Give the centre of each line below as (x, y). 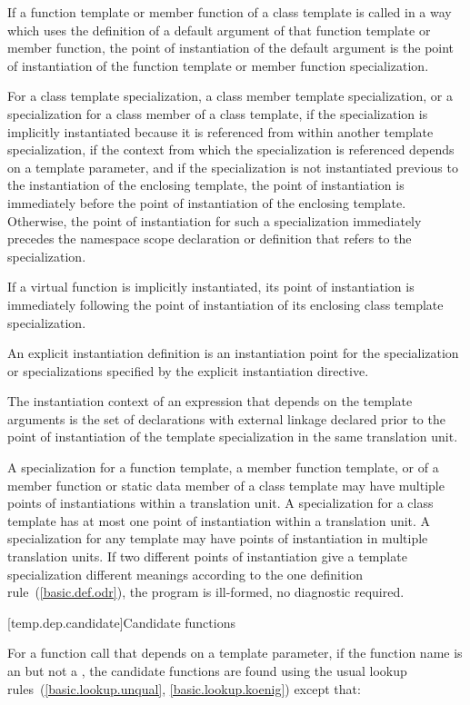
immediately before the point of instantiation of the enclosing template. (207, 202)
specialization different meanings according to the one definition (185, 574)
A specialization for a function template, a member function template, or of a (223, 467)
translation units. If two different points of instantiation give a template (207, 556)
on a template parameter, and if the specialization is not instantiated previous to (233, 167)
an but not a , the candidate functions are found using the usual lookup (207, 670)
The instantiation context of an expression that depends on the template (210, 401)
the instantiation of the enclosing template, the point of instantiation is (206, 185)
